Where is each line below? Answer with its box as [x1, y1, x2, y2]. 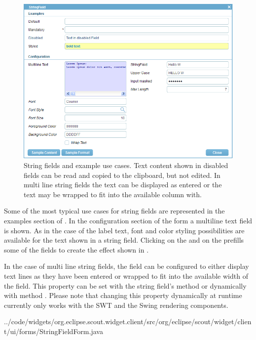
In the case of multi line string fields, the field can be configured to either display [4, 261, 249, 271]
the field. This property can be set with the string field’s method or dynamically [4, 280, 247, 291]
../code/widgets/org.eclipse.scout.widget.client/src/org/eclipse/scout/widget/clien [4, 316, 252, 327]
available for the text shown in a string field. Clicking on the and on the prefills [4, 235, 244, 245]
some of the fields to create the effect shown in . [4, 244, 149, 255]
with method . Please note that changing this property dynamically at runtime [4, 290, 242, 300]
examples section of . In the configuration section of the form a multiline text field [4, 215, 253, 225]
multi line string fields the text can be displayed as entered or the [24, 179, 222, 190]
